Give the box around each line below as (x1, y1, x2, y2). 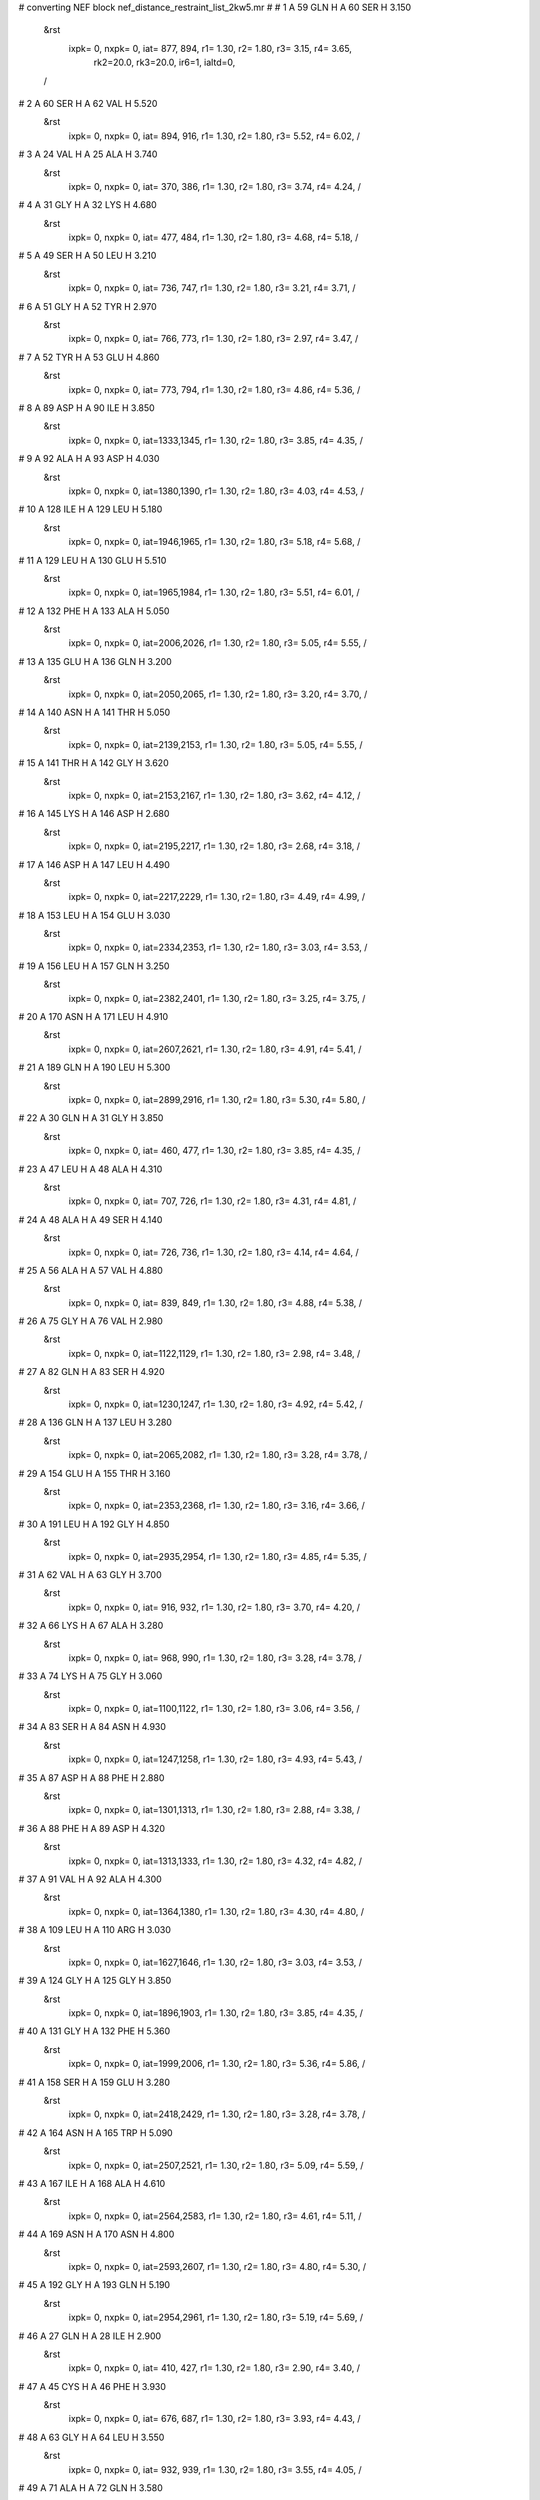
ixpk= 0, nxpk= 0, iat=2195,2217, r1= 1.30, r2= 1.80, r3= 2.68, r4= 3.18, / (68, 840, 360, 852)
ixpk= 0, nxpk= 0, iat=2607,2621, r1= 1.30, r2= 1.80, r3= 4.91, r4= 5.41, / (68, 1043, 362, 1055)
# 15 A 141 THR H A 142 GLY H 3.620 (18, 757, 169, 769)
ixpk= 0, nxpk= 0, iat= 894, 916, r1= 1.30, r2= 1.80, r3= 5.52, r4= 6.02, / (68, 130, 360, 142)
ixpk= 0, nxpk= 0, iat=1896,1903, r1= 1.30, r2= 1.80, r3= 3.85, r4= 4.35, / (68, 2007, 364, 2019)
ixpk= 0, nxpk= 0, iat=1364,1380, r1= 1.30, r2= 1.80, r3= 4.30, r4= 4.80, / (68, 1905, 365, 1917)
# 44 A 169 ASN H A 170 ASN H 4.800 (18, 2228, 175, 2240)
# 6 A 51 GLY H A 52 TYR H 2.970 (18, 300, 157, 312)
